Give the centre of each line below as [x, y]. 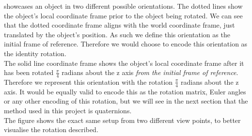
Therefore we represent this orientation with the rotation [88, 82]
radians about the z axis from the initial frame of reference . [150, 72]
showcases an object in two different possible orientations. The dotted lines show [123, 6]
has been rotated [29, 72]
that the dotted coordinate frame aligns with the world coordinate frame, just [119, 25]
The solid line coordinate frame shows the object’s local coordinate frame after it [124, 63]
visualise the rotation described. [51, 129]
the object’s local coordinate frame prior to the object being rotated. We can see [123, 15]
